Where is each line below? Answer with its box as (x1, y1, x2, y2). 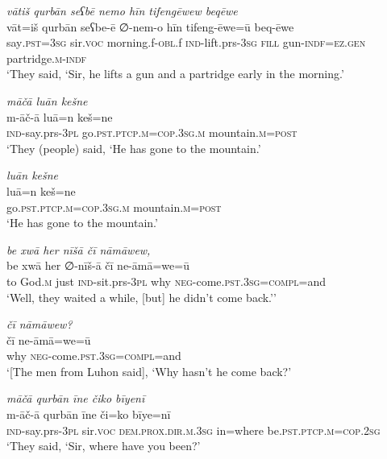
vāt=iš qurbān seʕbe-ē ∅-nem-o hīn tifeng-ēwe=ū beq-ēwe (6, 18, 294, 35)
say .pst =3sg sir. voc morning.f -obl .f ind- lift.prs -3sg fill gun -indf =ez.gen (6, 34, 366, 51)
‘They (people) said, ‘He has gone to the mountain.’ (6, 139, 261, 156)
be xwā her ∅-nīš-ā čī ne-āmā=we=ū (6, 257, 189, 274)
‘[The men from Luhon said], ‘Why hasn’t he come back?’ (6, 362, 292, 379)
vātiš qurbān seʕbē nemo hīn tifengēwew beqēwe (6, 2, 238, 19)
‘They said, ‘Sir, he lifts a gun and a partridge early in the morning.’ (6, 65, 344, 82)
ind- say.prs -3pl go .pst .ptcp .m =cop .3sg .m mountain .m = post (6, 124, 298, 141)
